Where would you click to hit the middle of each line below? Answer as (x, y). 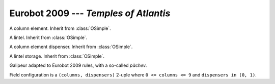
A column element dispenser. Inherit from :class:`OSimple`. (71, 47)
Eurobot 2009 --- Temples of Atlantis (90, 13)
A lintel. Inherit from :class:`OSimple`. (48, 37)
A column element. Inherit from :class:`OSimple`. (60, 28)
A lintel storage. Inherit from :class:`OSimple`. (57, 56)
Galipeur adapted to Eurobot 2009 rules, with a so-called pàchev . (78, 65)
